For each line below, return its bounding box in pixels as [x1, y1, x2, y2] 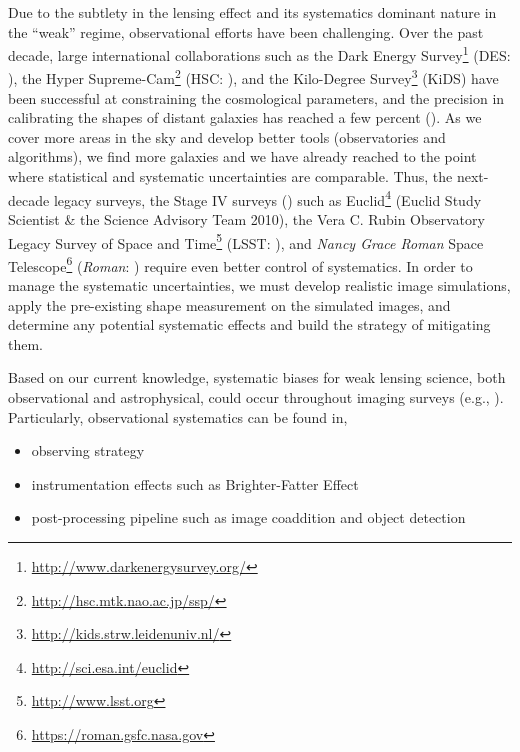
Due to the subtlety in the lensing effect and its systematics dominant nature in [8, 2, 497, 22]
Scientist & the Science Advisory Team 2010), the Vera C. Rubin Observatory [8, 208, 485, 229]
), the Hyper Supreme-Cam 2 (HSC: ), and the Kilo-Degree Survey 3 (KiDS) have [8, 65, 499, 89]
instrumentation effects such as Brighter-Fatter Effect [31, 473, 359, 494]
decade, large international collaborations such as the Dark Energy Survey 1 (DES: [8, 42, 511, 65]
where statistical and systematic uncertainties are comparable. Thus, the [8, 166, 453, 187]
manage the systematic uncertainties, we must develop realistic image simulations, [8, 275, 511, 295]
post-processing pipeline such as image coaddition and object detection [31, 507, 466, 528]
